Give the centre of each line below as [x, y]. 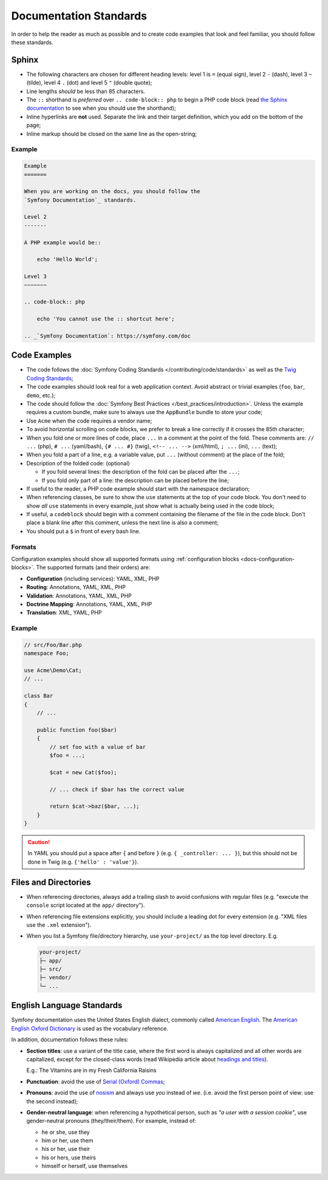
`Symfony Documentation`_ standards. [80, 200]
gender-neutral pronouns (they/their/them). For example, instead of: [111, 1121]
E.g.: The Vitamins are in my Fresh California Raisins [92, 1070]
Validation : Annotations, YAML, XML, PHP [79, 596]
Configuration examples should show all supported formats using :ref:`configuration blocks [125, 559]
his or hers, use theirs [69, 1158]
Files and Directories [51, 882]
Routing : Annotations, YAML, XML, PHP [76, 587]
